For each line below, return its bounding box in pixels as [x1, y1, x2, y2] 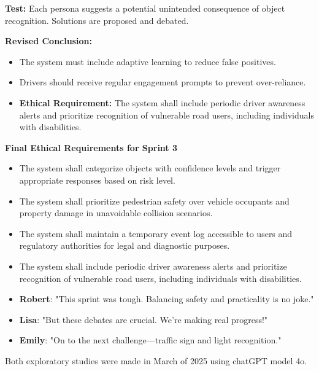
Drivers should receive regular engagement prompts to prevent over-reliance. [19, 76, 306, 88]
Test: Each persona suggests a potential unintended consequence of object [5, 2, 285, 14]
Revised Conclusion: [5, 34, 92, 47]
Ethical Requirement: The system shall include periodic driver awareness [19, 96, 306, 109]
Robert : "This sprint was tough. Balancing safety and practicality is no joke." [19, 292, 314, 305]
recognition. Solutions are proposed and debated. [5, 14, 189, 26]
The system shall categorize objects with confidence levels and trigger [19, 162, 281, 174]
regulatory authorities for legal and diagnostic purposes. [19, 239, 230, 252]
